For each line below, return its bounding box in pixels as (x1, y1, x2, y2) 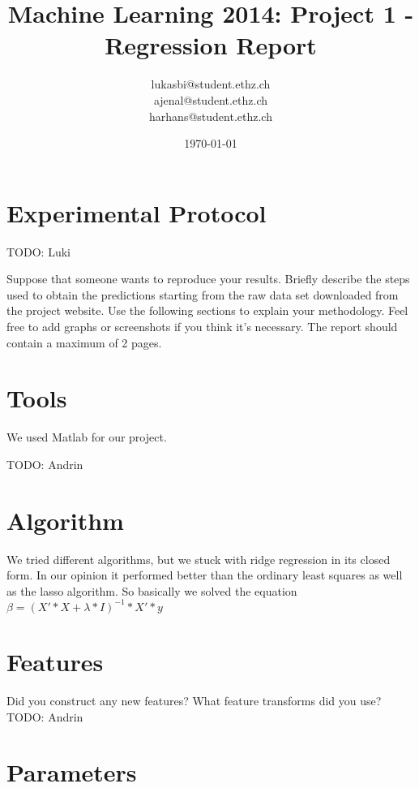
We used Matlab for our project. (6, 428, 167, 446)
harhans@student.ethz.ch (149, 107, 272, 124)
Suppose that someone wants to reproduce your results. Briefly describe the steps (6, 270, 410, 287)
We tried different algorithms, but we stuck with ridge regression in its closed (6, 550, 391, 567)
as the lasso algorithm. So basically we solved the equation (6, 582, 297, 599)
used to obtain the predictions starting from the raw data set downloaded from (6, 286, 399, 303)
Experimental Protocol (6, 196, 267, 229)
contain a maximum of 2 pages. (6, 334, 162, 351)
